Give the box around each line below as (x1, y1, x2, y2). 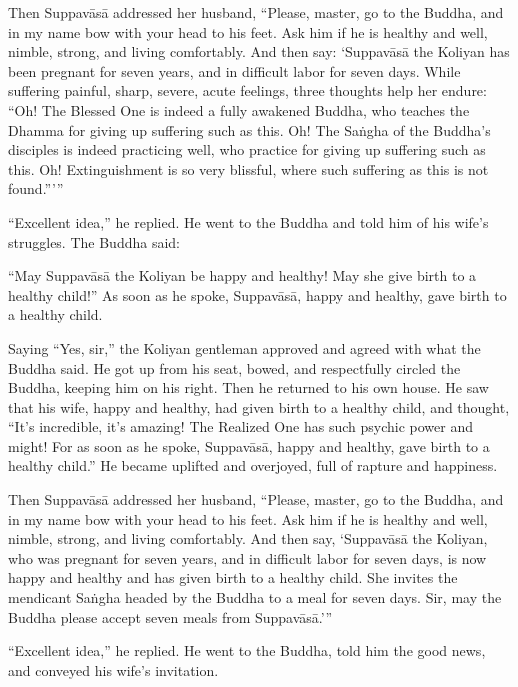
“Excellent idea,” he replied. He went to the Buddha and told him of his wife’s (8, 211, 489, 232)
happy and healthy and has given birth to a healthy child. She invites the (8, 567, 458, 588)
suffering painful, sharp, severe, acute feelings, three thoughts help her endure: (8, 80, 487, 101)
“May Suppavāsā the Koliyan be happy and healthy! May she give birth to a (8, 265, 477, 286)
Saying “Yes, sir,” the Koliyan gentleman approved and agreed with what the (8, 337, 481, 358)
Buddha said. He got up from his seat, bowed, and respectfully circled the (8, 357, 461, 378)
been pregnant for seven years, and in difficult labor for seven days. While (8, 60, 461, 81)
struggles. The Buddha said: (8, 231, 180, 252)
